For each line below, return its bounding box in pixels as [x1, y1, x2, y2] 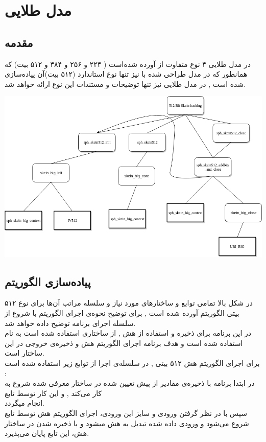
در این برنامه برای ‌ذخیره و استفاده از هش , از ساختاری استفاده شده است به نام [5, 328, 252, 338]
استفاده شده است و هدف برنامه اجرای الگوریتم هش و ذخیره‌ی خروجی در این [5, 337, 243, 348]
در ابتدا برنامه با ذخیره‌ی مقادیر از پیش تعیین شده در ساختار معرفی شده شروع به [5, 378, 255, 388]
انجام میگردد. [5, 398, 44, 408]
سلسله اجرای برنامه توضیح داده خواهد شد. [5, 317, 136, 328]
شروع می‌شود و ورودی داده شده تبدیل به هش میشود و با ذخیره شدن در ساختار [5, 417, 249, 428]
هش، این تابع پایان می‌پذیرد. [5, 428, 89, 438]
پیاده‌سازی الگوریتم [5, 273, 91, 289]
